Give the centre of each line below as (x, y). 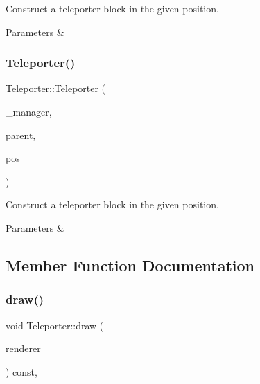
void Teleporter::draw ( (55, 325)
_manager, (29, 111)
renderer (23, 348)
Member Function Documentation (130, 265)
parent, (21, 135)
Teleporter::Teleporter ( (56, 88)
